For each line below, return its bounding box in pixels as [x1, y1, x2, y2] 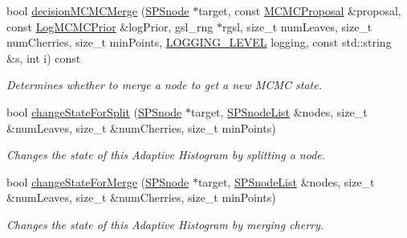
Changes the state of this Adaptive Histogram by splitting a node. [6, 146, 326, 163]
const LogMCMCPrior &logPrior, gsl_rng [6, 18, 214, 35]
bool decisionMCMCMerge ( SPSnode [6, 2, 189, 18]
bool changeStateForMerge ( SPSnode [6, 173, 189, 190]
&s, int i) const [6, 49, 81, 66]
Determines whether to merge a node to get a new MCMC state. [6, 76, 322, 93]
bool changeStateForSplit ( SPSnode [6, 103, 182, 120]
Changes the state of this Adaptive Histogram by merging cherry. [6, 215, 324, 232]
